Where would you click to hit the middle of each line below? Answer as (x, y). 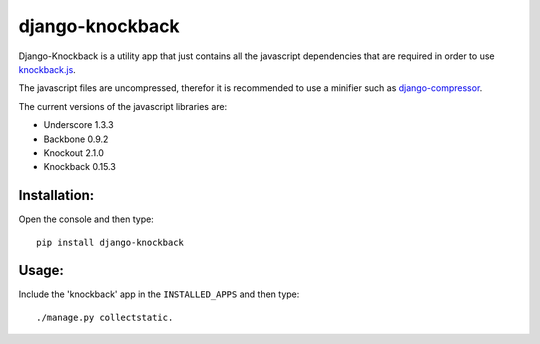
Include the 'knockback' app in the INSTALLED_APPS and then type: (159, 294)
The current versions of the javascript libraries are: (123, 106)
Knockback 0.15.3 (80, 167)
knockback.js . (47, 69)
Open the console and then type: (86, 219)
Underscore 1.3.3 (78, 125)
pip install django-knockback (110, 242)
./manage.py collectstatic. (105, 317)
